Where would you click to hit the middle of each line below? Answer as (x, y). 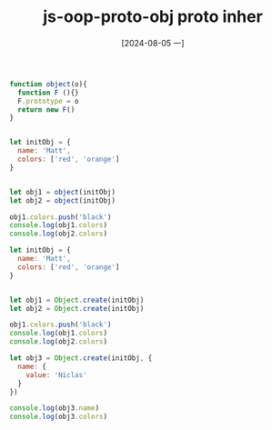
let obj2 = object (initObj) (63, 200)
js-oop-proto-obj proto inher (153, 17)
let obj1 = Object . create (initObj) (77, 300)
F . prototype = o (48, 101)
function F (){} (48, 93)
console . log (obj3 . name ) (55, 408)
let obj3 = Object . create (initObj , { (81, 358)
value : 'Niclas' (57, 375)
